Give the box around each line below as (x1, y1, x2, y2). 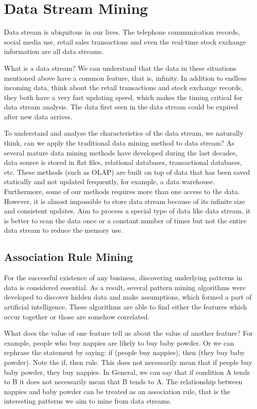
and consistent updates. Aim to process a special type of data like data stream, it (4, 205, 251, 216)
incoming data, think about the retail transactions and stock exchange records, (4, 82, 243, 93)
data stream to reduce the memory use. (4, 225, 123, 235)
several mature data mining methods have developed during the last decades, (4, 147, 238, 157)
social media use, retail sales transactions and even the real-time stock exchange (4, 36, 246, 47)
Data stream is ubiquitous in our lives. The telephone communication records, (4, 27, 240, 37)
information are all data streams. (4, 46, 104, 56)
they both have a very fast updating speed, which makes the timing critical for (4, 92, 243, 102)
